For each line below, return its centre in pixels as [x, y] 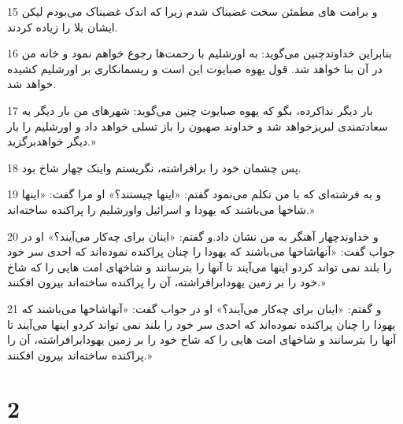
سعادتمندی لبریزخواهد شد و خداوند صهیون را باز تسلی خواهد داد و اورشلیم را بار [198, 125]
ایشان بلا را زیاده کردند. [63, 26]
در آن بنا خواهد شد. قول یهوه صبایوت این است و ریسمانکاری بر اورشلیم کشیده [195, 68]
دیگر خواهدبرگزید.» [52, 141]
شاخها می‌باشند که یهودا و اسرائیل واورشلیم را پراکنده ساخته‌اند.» [161, 209]
